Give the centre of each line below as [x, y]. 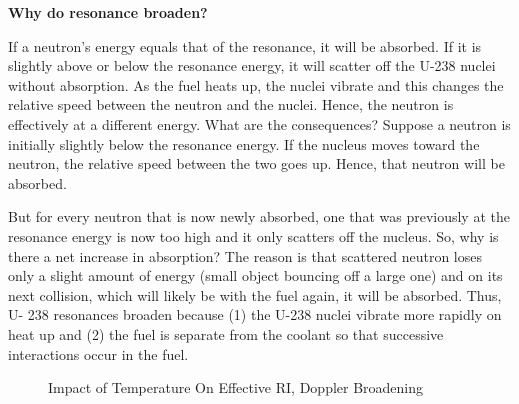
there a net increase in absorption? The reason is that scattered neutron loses [245, 255]
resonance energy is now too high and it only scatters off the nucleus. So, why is [253, 235]
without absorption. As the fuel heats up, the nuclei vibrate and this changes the [256, 84]
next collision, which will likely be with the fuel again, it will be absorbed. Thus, [255, 294]
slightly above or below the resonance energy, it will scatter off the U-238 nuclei [252, 65]
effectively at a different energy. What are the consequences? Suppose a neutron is [259, 123]
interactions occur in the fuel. [98, 353]
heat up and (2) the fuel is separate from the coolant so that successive [226, 333]
